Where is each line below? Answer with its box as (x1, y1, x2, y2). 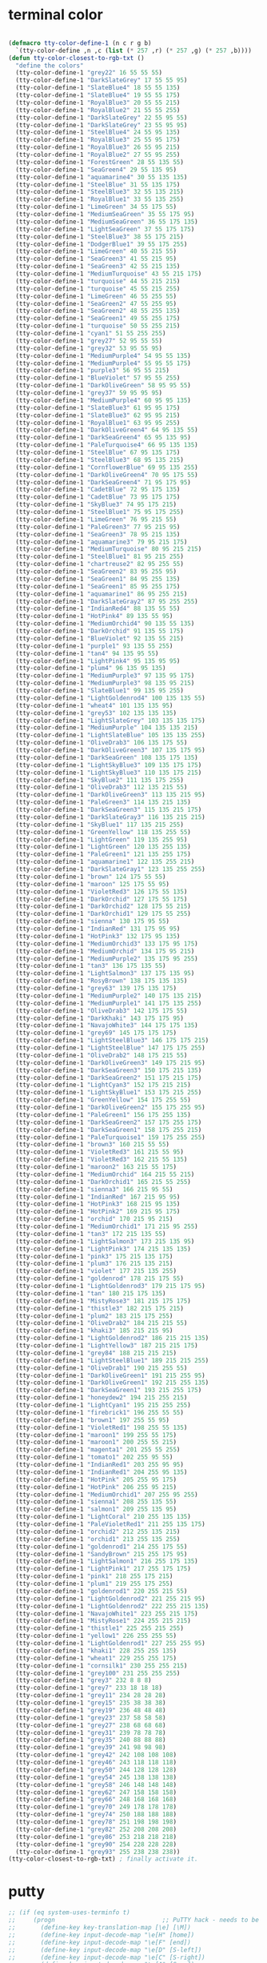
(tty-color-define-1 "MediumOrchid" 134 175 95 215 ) (15, 947, 195, 955)
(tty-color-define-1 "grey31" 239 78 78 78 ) (15, 1728, 166, 1736)
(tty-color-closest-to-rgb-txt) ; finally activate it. (8, 1855, 198, 1863)
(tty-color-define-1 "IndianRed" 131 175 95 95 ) (15, 925, 181, 933)
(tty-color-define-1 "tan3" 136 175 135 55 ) (15, 962, 166, 970)
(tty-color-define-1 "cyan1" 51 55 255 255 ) (15, 330, 166, 338)
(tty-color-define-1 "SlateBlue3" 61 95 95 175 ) (15, 403, 181, 411)
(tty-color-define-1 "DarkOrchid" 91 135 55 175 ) (15, 627, 184, 636)
